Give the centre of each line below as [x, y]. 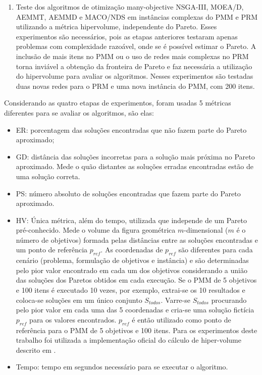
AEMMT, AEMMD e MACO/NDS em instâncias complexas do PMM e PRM [137, 16]
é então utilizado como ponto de [181, 319]
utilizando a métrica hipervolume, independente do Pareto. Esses [116, 26]
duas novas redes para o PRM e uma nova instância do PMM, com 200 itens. [135, 86]
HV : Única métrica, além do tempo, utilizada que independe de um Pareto [132, 220]
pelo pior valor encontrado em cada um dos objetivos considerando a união [132, 270]
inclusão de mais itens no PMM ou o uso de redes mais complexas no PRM [132, 56]
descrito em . [36, 350]
